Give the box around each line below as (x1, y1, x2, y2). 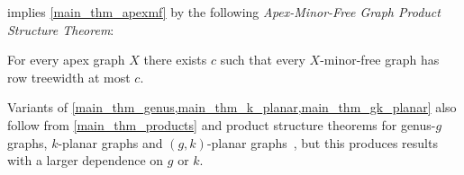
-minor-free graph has (320, 50, 440, 69)
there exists (143, 50, 207, 69)
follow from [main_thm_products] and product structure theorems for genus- (7, 115, 436, 134)
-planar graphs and (58, 133, 163, 152)
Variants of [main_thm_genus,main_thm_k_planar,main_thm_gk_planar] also (7, 98, 457, 117)
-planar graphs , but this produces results (206, 133, 438, 152)
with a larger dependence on (7, 151, 164, 170)
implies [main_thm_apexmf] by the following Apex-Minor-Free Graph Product (7, 3, 441, 21)
